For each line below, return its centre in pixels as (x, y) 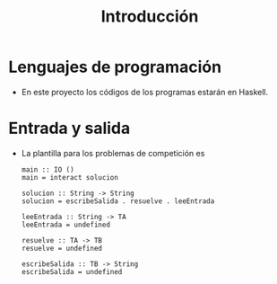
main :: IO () (48, 169)
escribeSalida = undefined (72, 271)
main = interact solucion (69, 177)
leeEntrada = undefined (66, 225)
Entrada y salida (69, 129)
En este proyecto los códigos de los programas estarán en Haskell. (145, 92)
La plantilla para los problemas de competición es (113, 153)
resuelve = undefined (61, 248)
